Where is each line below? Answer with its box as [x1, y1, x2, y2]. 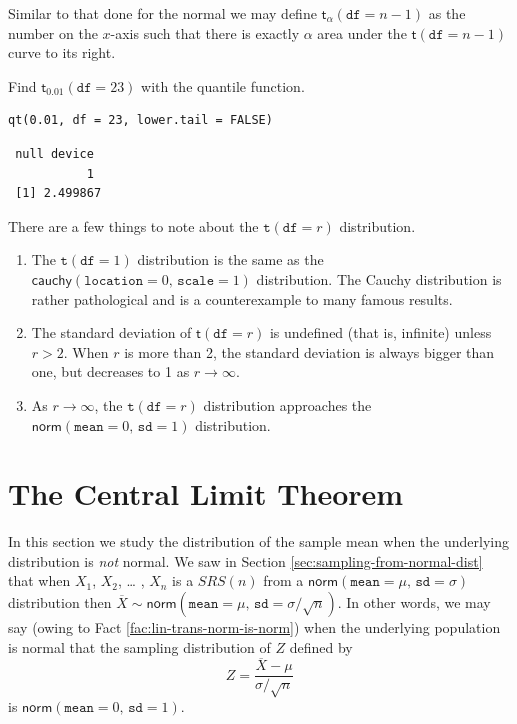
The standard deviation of [31, 322, 192, 343]
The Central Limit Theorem [8, 473, 404, 514]
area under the [317, 22, 407, 43]
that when [8, 570, 71, 591]
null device [15, 146, 94, 161]
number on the [8, 22, 98, 43]
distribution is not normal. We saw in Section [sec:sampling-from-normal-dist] [8, 550, 483, 571]
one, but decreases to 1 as [31, 361, 190, 382]
